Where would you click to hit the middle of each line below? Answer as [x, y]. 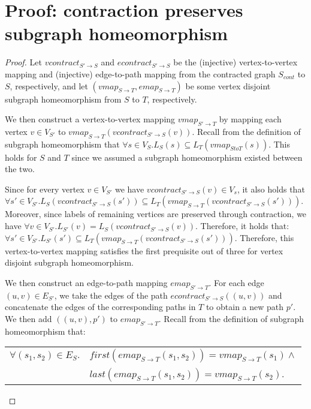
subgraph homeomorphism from [63, 99]
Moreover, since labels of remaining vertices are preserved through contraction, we [156, 214]
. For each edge [236, 282]
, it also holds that [271, 189]
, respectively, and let [49, 85]
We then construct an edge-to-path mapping [86, 282]
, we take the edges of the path [111, 295]
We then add [28, 318]
